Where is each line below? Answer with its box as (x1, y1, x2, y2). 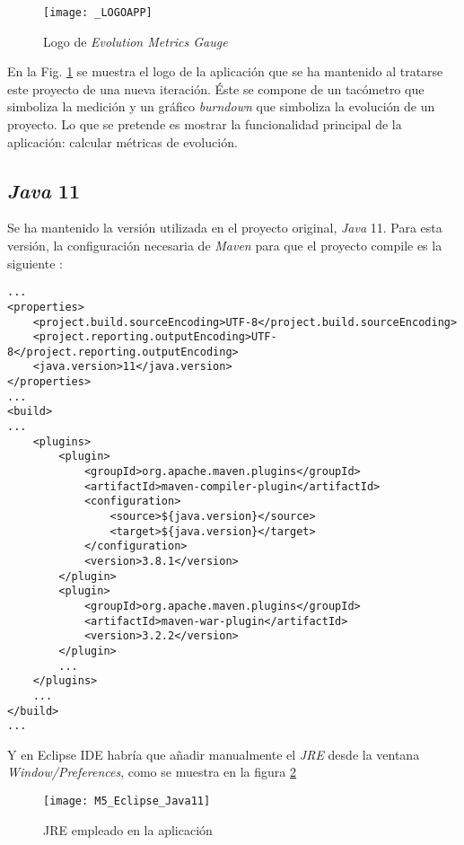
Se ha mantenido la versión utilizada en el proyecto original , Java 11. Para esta (7, 218, 442, 237)
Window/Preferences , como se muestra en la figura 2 (7, 762, 296, 781)
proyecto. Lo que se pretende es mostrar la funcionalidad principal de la (7, 115, 402, 134)
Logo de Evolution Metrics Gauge (43, 31, 228, 50)
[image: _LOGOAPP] (43, 6, 153, 19)
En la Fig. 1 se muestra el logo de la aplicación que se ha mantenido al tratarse (7, 62, 443, 81)
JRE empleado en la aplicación (43, 820, 213, 839)
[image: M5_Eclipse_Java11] (43, 795, 211, 808)
